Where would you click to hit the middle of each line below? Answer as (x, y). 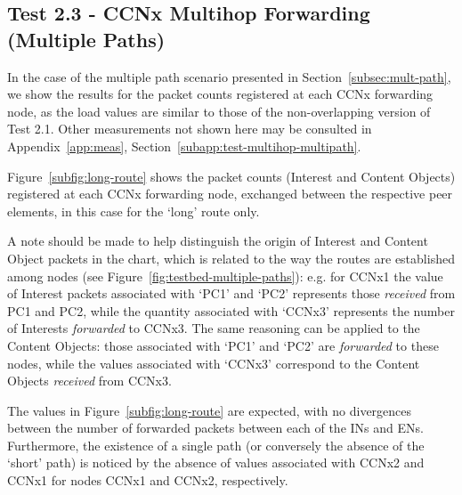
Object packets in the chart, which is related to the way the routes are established (231, 258)
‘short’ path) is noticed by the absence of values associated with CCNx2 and (216, 463)
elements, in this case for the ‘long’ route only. (134, 211)
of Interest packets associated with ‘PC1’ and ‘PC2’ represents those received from (231, 293)
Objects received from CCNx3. (89, 381)
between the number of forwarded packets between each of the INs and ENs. (215, 428)
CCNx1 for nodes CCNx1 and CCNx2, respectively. (148, 480)
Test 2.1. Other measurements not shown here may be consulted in (190, 129)
